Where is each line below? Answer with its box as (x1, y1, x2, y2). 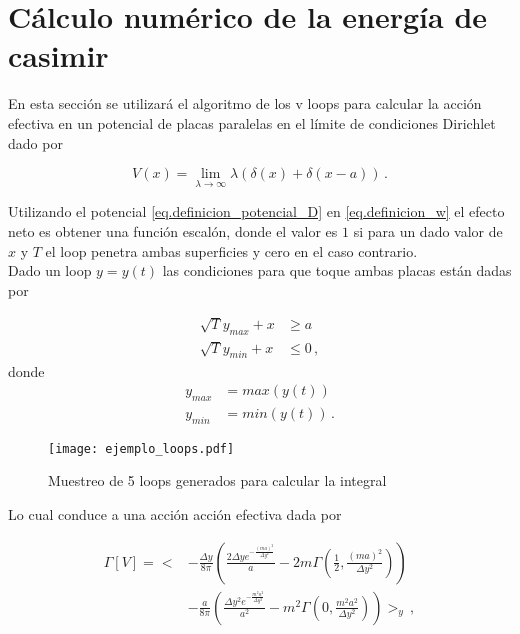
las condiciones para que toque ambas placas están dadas (162, 260, 512, 281)
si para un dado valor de (353, 220, 503, 241)
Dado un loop (8, 260, 92, 281)
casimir (8, 35, 109, 76)
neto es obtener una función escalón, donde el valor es (8, 220, 338, 241)
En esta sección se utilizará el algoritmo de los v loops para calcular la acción (8, 93, 482, 114)
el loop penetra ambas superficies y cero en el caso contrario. (45, 240, 418, 261)
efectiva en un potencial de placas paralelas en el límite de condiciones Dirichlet (8, 112, 496, 133)
